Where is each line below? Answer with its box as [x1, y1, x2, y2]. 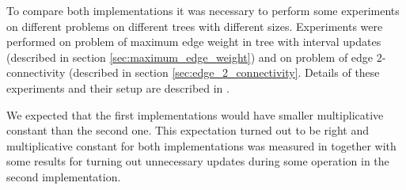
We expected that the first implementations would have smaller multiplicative [6, 106, 384, 123]
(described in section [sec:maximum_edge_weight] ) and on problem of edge [6, 48, 374, 65]
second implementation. [6, 168, 121, 184]
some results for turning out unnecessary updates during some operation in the [6, 153, 389, 169]
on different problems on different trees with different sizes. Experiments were [6, 17, 383, 34]
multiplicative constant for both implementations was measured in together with [6, 137, 397, 154]
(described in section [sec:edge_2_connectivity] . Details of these [68, 64, 380, 81]
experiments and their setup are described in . [6, 79, 230, 96]
